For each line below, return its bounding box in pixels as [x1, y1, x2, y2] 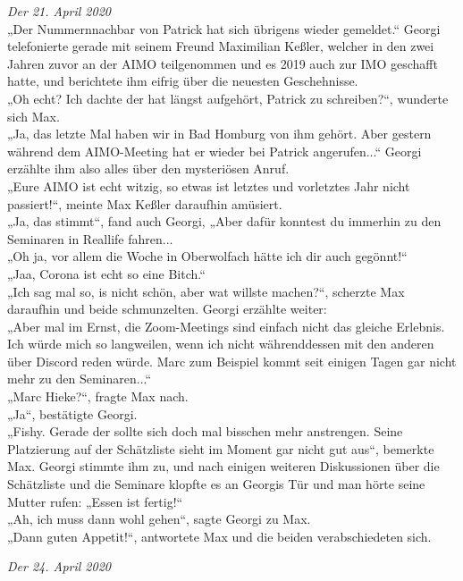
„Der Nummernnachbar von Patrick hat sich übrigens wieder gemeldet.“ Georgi [7, 19, 441, 38]
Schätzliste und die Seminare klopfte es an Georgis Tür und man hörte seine [7, 475, 425, 493]
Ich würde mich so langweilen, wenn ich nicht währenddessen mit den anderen [7, 334, 434, 353]
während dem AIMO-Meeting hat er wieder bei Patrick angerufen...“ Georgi [7, 141, 422, 160]
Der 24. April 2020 [7, 557, 111, 576]
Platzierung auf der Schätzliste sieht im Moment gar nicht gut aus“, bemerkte [7, 439, 434, 458]
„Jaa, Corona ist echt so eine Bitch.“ [7, 264, 206, 282]
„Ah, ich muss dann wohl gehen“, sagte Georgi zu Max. [7, 509, 311, 528]
